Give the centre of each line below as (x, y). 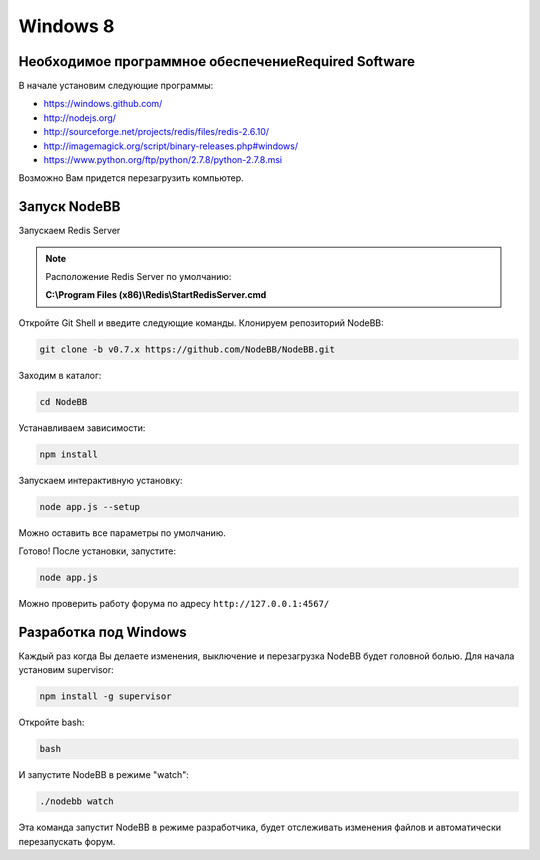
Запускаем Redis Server (69, 231)
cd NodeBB (63, 401)
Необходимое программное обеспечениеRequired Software (216, 61)
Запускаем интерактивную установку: (101, 480)
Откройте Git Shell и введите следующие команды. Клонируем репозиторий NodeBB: (201, 322)
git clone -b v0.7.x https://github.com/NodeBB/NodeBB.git (187, 349)
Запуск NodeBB (69, 206)
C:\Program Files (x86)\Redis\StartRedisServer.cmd (156, 295)
